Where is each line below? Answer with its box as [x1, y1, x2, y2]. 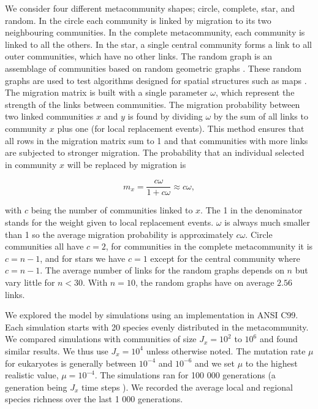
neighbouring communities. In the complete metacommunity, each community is [5, 26, 305, 39]
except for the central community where [150, 251, 300, 264]
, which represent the [215, 86, 295, 99]
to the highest [245, 356, 298, 369]
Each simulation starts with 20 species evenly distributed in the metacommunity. [5, 320, 309, 333]
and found [259, 332, 298, 345]
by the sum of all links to [213, 110, 308, 123]
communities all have [5, 240, 84, 253]
